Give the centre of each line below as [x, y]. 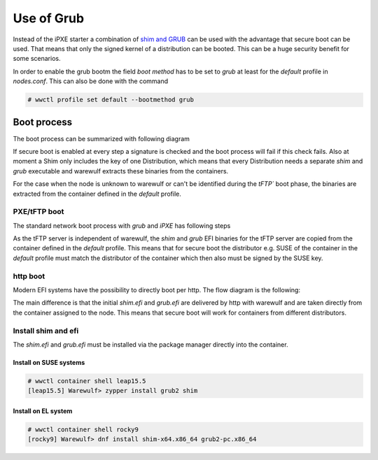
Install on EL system [43, 411]
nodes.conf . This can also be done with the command [91, 81]
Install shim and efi [46, 331]
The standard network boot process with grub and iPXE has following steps [122, 225]
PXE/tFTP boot [38, 212]
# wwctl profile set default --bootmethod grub [111, 100]
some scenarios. [37, 59]
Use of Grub [48, 18]
